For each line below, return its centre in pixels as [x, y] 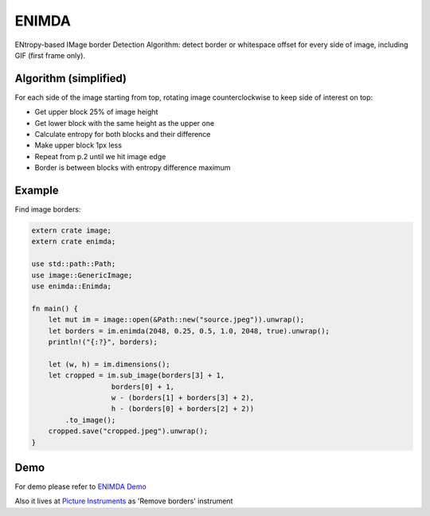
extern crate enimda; [74, 242]
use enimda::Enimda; [71, 286]
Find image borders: [48, 209]
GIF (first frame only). [50, 55]
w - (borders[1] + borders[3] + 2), [183, 397]
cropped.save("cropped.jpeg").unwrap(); [128, 431]
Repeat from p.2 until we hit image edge [100, 156]
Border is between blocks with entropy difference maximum [133, 168]
